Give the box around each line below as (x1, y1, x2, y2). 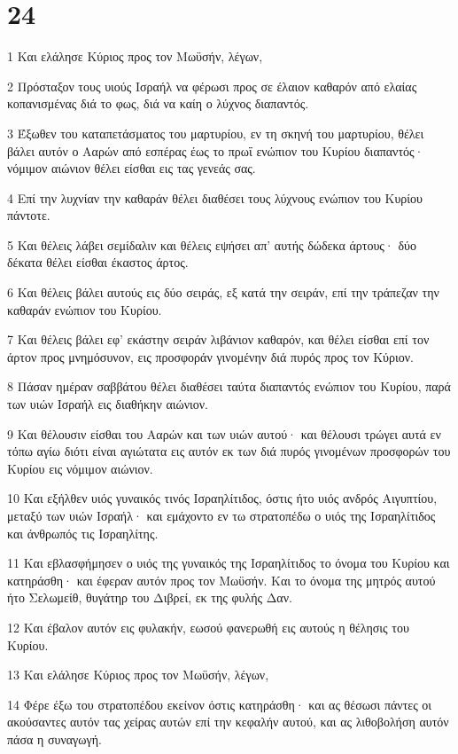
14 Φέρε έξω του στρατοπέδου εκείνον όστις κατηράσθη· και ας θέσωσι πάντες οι (7, 695, 432, 713)
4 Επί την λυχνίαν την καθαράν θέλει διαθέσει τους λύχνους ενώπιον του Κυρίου (7, 188, 423, 207)
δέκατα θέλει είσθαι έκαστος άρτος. (7, 253, 189, 271)
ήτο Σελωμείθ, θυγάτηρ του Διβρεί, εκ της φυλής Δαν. (7, 588, 292, 607)
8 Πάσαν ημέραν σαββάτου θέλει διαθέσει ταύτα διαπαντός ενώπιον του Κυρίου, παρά (7, 377, 451, 396)
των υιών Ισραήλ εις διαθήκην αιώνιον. (7, 395, 209, 413)
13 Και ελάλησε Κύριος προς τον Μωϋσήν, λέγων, (7, 665, 269, 684)
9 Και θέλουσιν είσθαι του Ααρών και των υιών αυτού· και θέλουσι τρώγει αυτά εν (7, 424, 441, 443)
